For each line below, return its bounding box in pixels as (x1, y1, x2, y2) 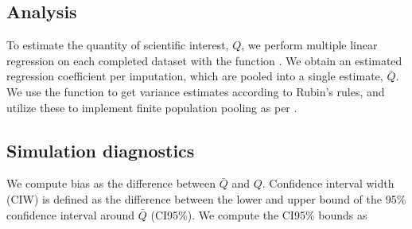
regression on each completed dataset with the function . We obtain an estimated (6, 52, 402, 68)
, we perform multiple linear (241, 37, 378, 53)
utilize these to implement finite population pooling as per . (6, 99, 297, 115)
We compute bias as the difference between (6, 175, 216, 192)
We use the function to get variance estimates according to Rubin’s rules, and (6, 83, 385, 99)
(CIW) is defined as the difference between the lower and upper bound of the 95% (6, 190, 406, 207)
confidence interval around (6, 206, 135, 223)
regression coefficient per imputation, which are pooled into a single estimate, (6, 68, 383, 84)
